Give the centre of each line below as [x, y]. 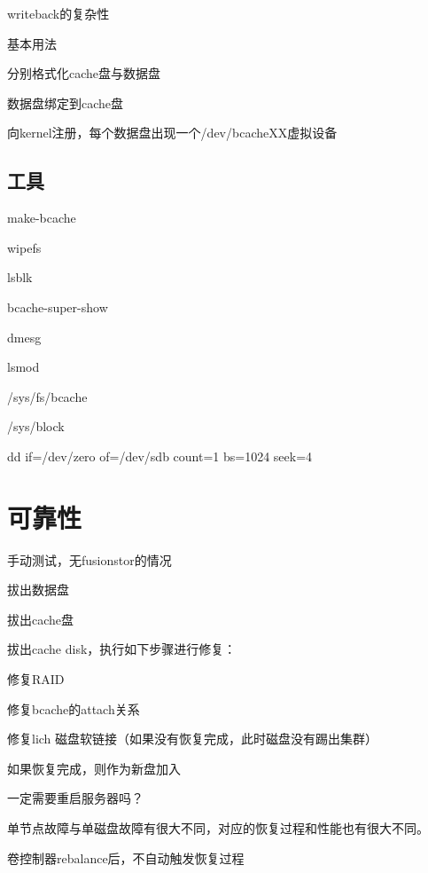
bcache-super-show [58, 307]
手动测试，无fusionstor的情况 [89, 559]
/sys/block [36, 426]
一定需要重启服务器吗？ [75, 798]
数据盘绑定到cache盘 [66, 102]
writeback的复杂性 [58, 13]
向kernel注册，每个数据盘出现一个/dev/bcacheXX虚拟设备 [172, 133]
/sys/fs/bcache [47, 396]
